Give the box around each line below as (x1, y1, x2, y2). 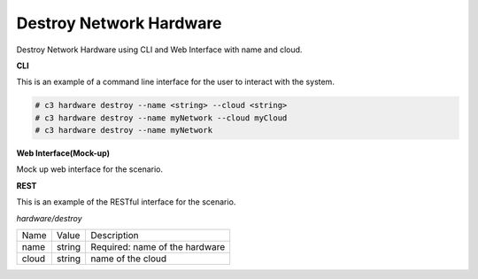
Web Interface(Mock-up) (16, 148, 111, 159)
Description (90, 229, 139, 242)
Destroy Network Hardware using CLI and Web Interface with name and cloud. (16, 44, 303, 55)
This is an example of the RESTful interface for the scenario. (16, 197, 236, 207)
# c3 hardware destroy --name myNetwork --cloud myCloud (35, 112, 288, 123)
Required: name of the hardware (90, 241, 226, 253)
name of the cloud (90, 252, 167, 265)
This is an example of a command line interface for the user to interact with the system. (16, 76, 335, 88)
